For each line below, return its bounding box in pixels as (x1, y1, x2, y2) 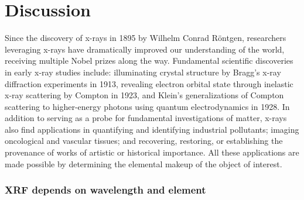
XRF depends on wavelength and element (5, 182, 206, 197)
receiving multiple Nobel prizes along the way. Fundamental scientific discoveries (5, 54, 293, 67)
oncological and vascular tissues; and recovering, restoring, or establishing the (5, 135, 283, 147)
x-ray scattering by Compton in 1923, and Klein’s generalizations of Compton (5, 89, 284, 101)
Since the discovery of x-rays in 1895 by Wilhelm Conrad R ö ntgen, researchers (5, 32, 286, 44)
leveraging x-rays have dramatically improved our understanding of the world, (5, 43, 285, 55)
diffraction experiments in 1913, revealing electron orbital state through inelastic (5, 77, 293, 89)
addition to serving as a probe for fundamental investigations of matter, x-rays (5, 112, 287, 124)
